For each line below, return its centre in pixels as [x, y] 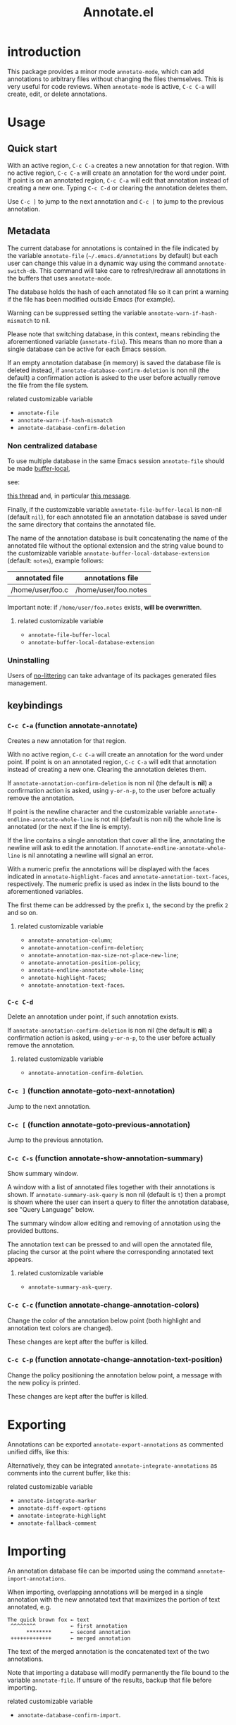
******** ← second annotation [78, 1632]
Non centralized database [52, 446]
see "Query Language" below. [51, 1210]
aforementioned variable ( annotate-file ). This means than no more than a [115, 341]
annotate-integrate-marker [57, 1501]
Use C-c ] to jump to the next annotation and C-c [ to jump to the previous [116, 201]
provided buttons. [33, 1231]
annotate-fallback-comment [57, 1523]
